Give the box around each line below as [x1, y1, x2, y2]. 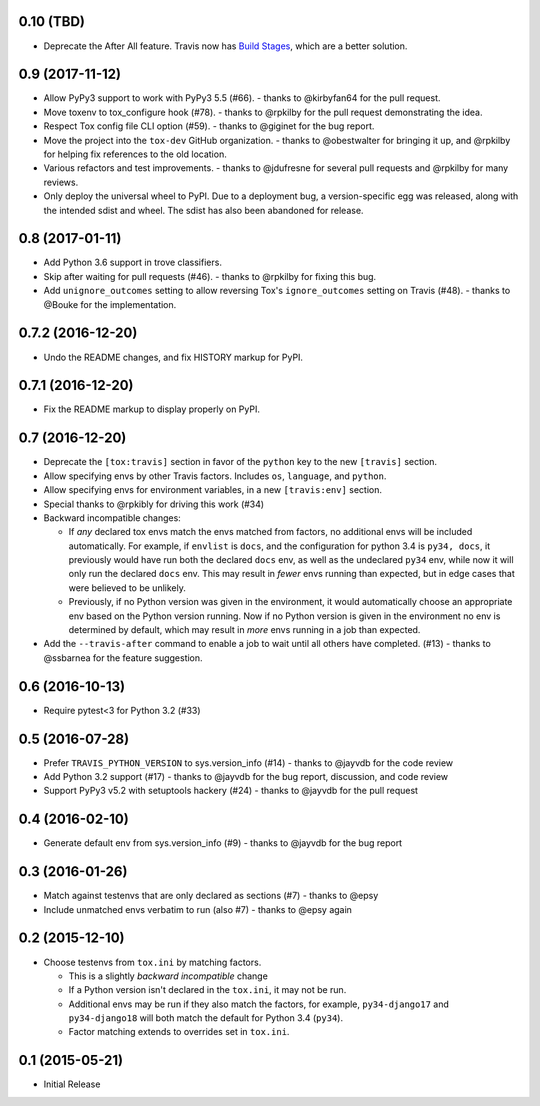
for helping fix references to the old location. [43, 148, 227, 160]
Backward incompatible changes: [43, 511, 182, 524]
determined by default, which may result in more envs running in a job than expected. [68, 624, 421, 636]
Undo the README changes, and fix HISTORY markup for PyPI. [43, 351, 304, 363]
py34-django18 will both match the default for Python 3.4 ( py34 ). [68, 1012, 344, 1024]
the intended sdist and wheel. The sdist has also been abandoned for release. [43, 204, 364, 216]
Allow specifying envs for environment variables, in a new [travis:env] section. [43, 484, 383, 496]
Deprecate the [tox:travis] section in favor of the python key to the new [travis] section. [43, 456, 438, 468]
